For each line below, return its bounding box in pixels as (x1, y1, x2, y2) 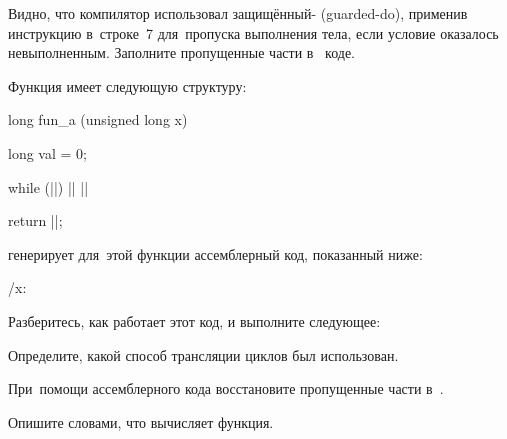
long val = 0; (8, 142, 87, 163)
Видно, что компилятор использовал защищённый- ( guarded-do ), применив (8, 3, 468, 23)
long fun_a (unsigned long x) (8, 109, 188, 130)
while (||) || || (8, 176, 89, 197)
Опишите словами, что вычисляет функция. (8, 411, 274, 432)
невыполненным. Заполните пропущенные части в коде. (8, 42, 356, 63)
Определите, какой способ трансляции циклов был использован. (8, 344, 399, 365)
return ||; (8, 210, 63, 231)
